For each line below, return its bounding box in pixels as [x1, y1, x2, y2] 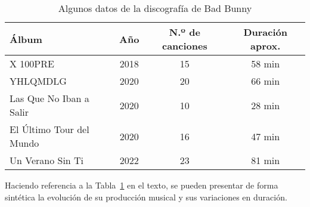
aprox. [250, 39, 281, 52]
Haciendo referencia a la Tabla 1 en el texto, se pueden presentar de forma [5, 179, 278, 191]
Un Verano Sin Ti [10, 153, 84, 167]
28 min [251, 98, 280, 112]
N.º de [169, 25, 200, 39]
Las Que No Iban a [10, 91, 89, 105]
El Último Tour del [10, 122, 89, 136]
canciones [162, 39, 207, 52]
